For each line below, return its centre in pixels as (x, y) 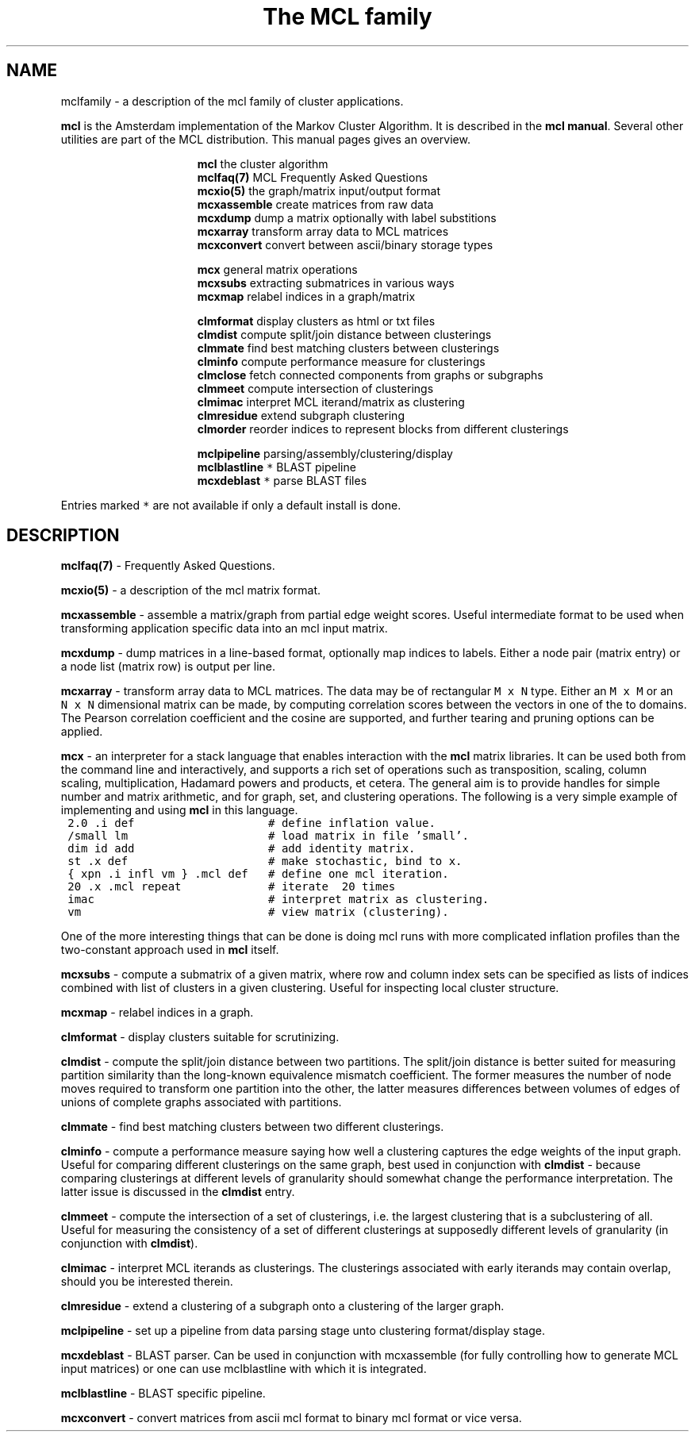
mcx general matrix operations (277, 269)
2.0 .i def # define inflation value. (252, 823)
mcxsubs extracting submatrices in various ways (326, 283)
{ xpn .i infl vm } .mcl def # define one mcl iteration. (258, 874)
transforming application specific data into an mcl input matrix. (224, 629)
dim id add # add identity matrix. (242, 849)
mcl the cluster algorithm (263, 163)
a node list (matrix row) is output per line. (168, 667)
